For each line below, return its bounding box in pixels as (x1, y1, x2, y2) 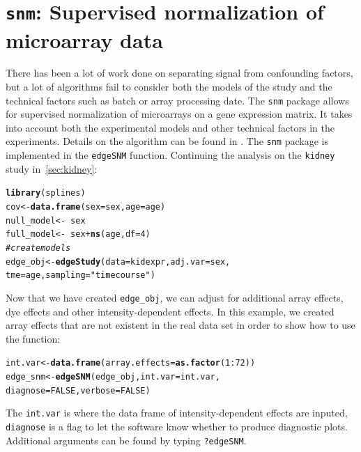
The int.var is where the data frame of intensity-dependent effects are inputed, (6, 405, 348, 420)
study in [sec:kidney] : (6, 161, 98, 176)
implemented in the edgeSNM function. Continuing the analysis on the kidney (6, 148, 335, 162)
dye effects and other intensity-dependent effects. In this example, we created (6, 304, 335, 318)
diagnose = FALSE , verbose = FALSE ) (6, 385, 151, 396)
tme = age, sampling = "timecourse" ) (6, 270, 155, 281)
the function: (6, 331, 61, 345)
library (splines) (6, 188, 86, 198)
